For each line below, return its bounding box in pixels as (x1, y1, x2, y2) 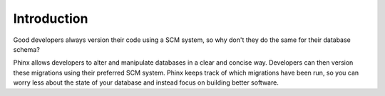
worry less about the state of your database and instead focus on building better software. (13, 78, 279, 87)
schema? (13, 45, 41, 53)
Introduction (13, 11, 88, 26)
